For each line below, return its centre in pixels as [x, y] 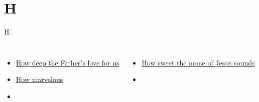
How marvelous [39, 79]
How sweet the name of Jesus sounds [198, 62]
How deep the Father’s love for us [68, 62]
